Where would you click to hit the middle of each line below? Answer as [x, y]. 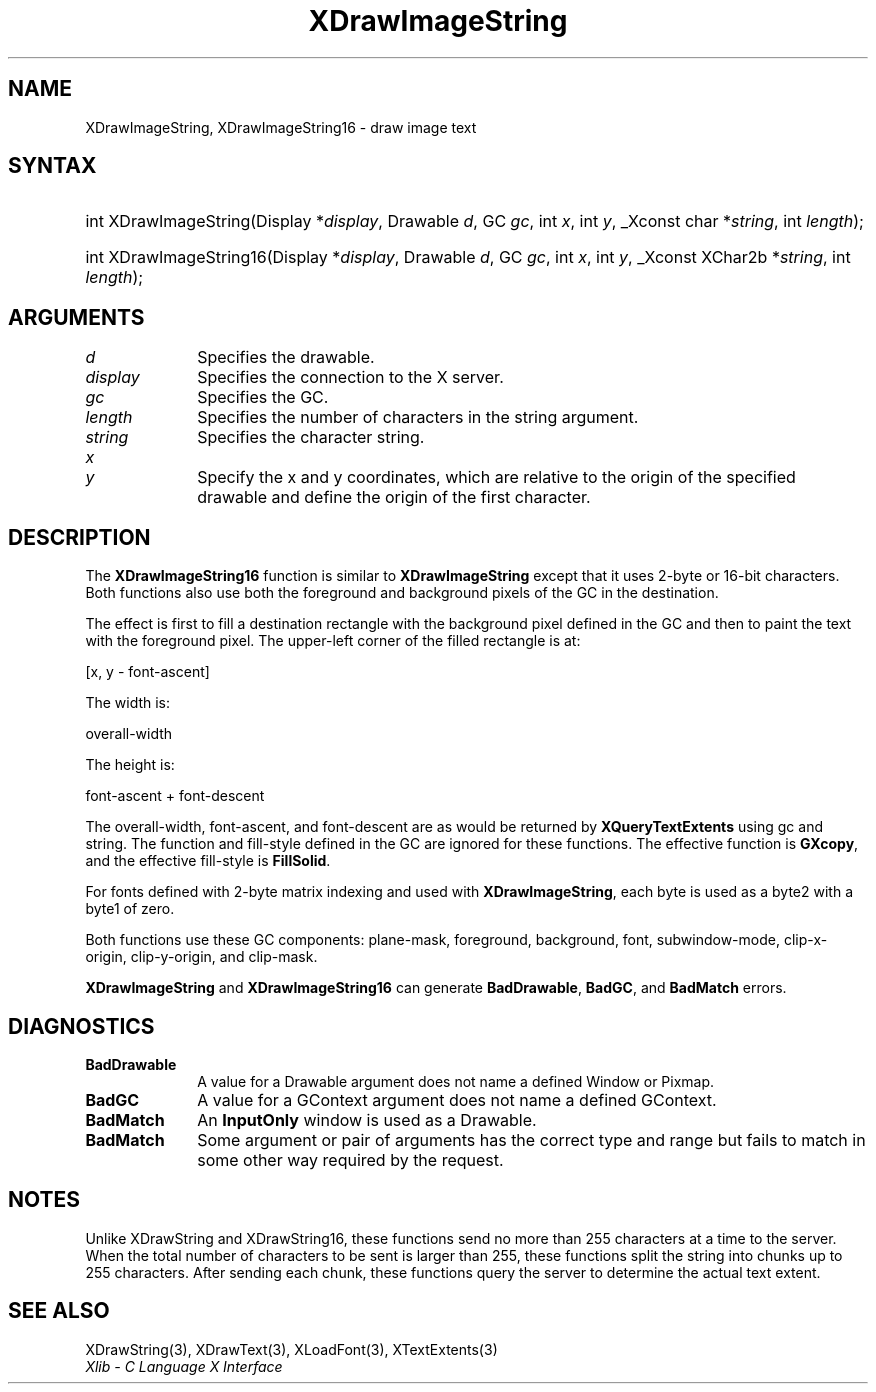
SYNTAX [52, 166]
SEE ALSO [59, 1311]
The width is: [128, 703]
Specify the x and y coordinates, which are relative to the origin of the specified [496, 477]
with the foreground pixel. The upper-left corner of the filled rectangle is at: [333, 641]
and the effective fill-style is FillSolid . [208, 861]
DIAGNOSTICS [81, 1026]
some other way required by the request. [350, 1159]
